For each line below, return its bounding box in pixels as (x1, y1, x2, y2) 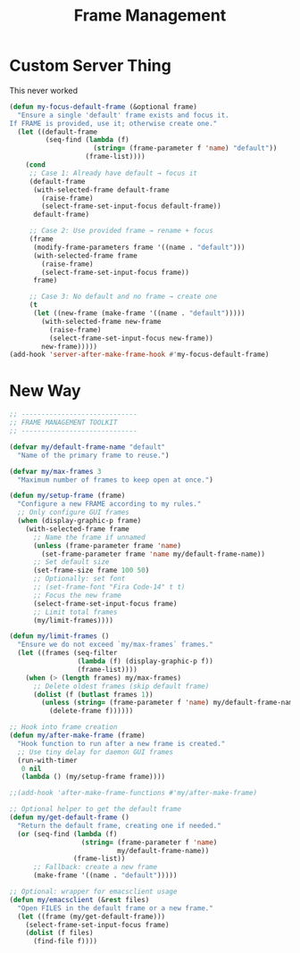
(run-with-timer (17, 756, 78, 765)
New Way (9, 380, 82, 401)
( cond (25, 161, 46, 170)
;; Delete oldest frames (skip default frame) (32, 682, 210, 691)
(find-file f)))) (32, 937, 98, 946)
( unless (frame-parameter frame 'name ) (32, 541, 181, 550)
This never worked (9, 85, 79, 95)
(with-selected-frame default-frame (32, 185, 170, 195)
